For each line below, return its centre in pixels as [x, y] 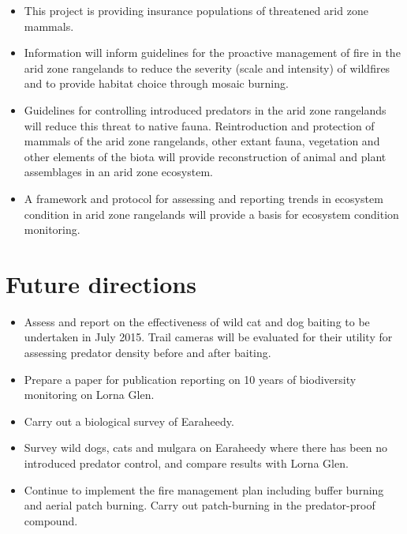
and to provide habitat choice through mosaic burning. [156, 83]
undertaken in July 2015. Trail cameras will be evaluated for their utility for [208, 337]
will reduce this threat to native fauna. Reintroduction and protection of [199, 125]
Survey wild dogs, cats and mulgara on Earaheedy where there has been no [206, 448]
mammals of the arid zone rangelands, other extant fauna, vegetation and [202, 141]
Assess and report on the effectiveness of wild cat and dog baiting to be [197, 321]
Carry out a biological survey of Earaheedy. [129, 421]
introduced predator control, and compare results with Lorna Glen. [186, 463]
